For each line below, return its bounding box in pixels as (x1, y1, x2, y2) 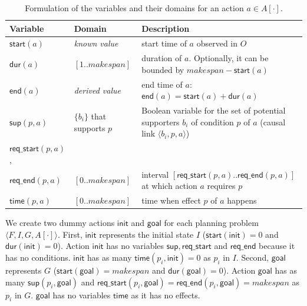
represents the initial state (99, 228, 194, 240)
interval (141, 168, 169, 180)
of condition (191, 115, 234, 128)
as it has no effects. (131, 288, 200, 301)
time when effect (141, 194, 201, 207)
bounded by (141, 63, 184, 75)
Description (141, 22, 190, 34)
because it (259, 240, 295, 252)
